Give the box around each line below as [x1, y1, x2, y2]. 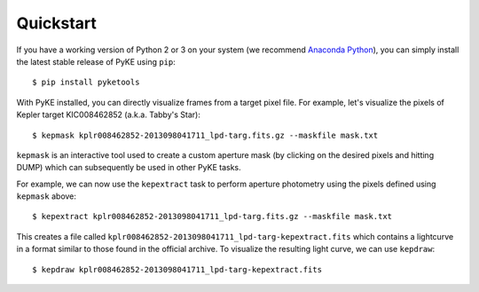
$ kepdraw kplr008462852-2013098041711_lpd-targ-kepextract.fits [32, 264, 323, 274]
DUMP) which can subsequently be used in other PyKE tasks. [16, 162, 241, 173]
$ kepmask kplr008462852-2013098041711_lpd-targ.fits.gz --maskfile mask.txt [32, 130, 379, 140]
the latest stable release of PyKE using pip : [16, 56, 177, 67]
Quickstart [16, 13, 98, 33]
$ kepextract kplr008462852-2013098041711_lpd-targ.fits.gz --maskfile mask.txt [32, 211, 393, 222]
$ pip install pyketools [32, 77, 140, 88]
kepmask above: [16, 191, 77, 201]
